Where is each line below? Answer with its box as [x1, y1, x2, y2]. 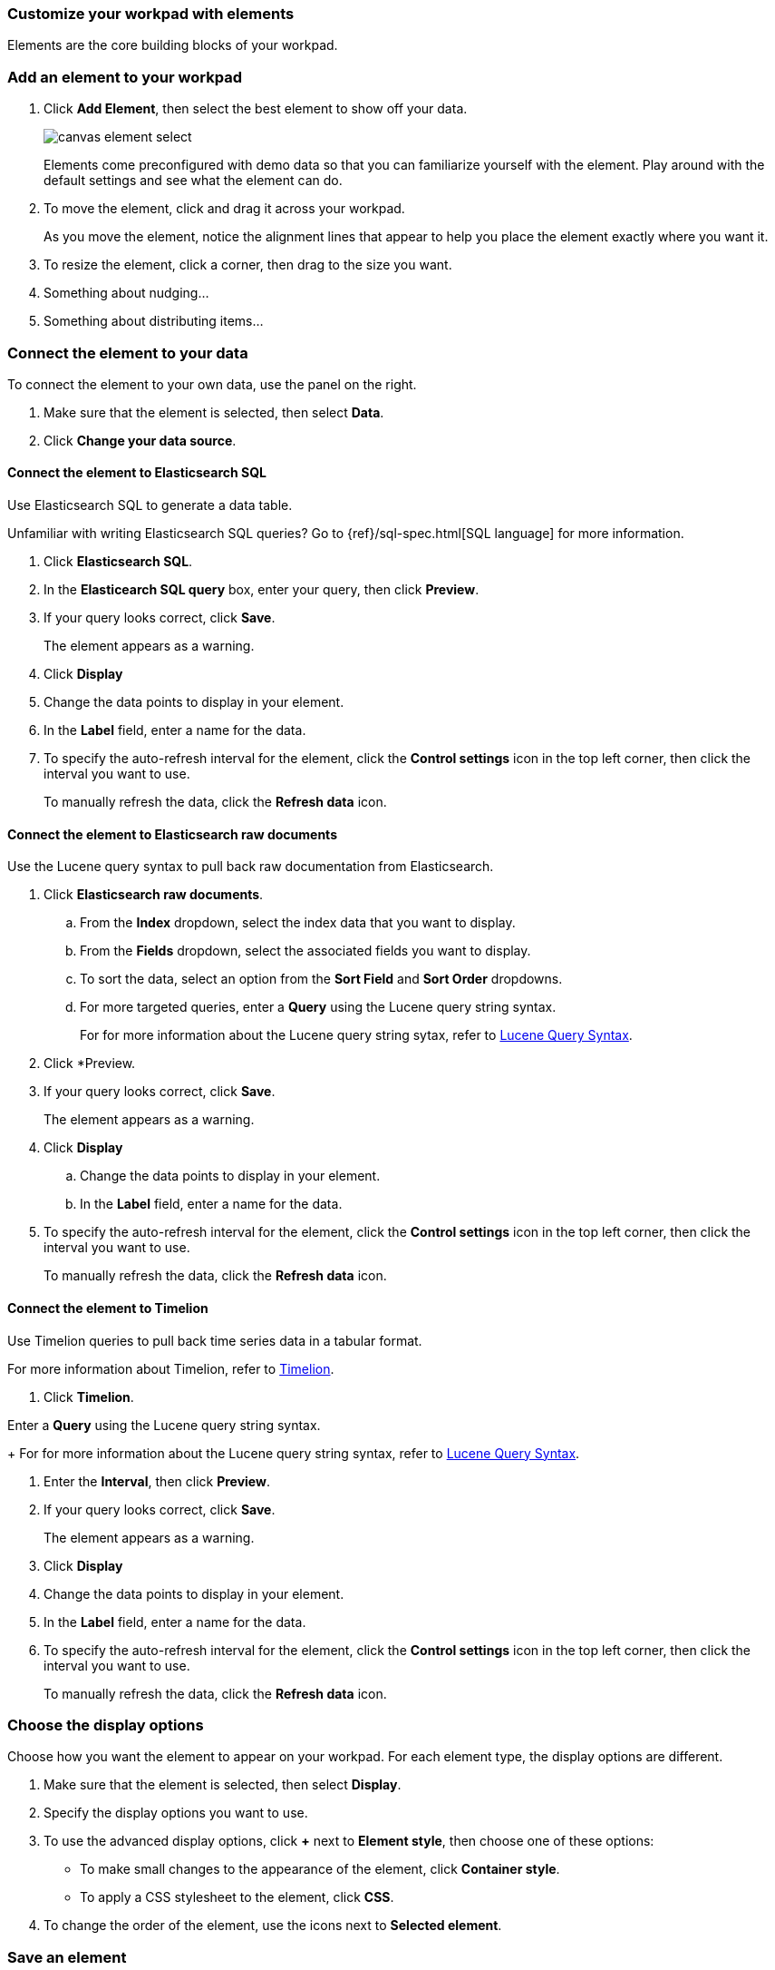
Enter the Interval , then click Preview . [44, 1473, 270, 1489]
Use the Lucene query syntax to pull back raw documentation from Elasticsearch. [7, 858, 494, 875]
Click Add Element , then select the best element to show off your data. [44, 101, 468, 117]
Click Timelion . [44, 1388, 134, 1405]
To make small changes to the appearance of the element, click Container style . [80, 1861, 560, 1877]
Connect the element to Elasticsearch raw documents [7, 826, 337, 842]
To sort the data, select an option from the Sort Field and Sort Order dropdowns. [80, 971, 563, 987]
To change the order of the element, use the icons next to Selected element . [44, 1917, 502, 1934]
